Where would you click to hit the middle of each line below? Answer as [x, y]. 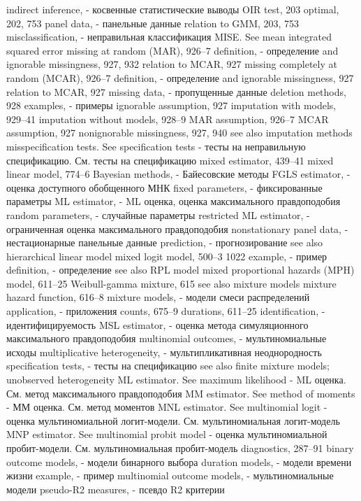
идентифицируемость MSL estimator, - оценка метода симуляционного [157, 324]
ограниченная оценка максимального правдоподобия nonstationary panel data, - [177, 228]
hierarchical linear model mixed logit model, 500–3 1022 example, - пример [167, 256]
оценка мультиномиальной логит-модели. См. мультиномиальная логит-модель [173, 420]
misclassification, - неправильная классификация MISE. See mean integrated [169, 37]
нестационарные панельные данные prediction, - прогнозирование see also [165, 242]
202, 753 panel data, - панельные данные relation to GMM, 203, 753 [153, 23]
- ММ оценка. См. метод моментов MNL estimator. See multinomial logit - [167, 407]
